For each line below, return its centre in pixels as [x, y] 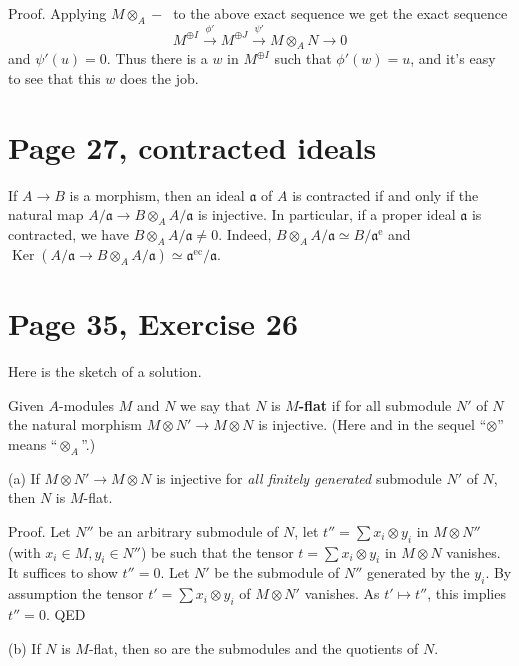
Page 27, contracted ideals [192, 146]
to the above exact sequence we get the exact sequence [340, 13]
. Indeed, [245, 234]
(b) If [24, 647]
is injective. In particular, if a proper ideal [326, 214]
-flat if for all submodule [375, 404]
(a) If [24, 477]
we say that [215, 404]
